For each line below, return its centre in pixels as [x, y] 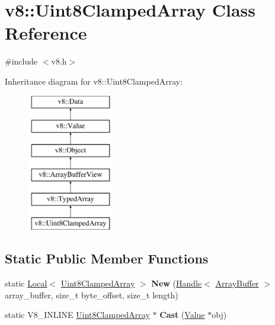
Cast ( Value [182, 315]
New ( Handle [177, 283]
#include [21, 61]
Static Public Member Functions [107, 258]
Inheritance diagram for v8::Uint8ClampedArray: [94, 81]
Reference [46, 33]
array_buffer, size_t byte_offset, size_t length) [92, 295]
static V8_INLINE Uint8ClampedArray [77, 315]
